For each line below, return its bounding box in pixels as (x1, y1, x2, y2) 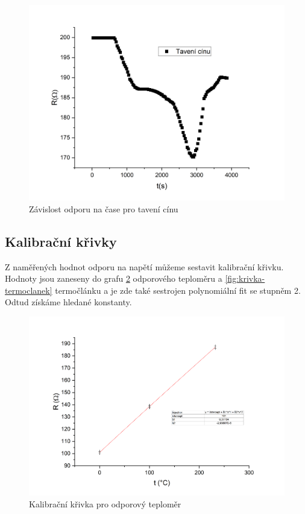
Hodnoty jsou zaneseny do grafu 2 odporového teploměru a (5, 272, 222, 285)
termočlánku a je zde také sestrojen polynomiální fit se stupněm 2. (55, 284, 301, 296)
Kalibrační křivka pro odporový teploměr (29, 497, 181, 510)
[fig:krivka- (225, 272, 265, 285)
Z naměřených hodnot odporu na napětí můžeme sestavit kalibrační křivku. (5, 260, 284, 273)
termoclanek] (5, 284, 52, 296)
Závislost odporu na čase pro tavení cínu (29, 202, 178, 215)
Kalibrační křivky (5, 232, 117, 250)
